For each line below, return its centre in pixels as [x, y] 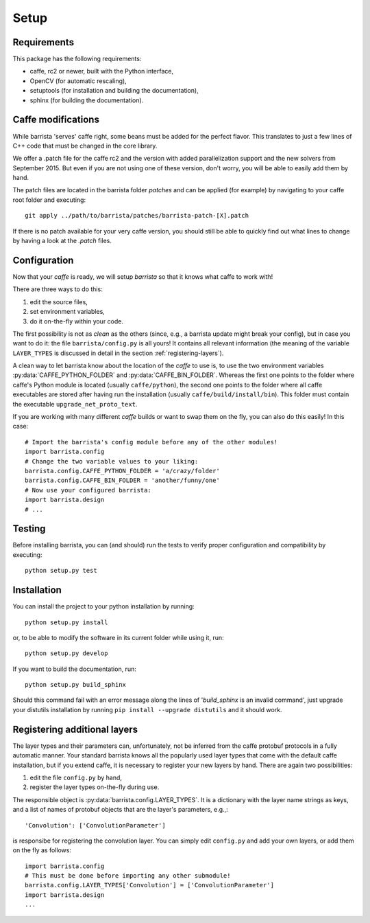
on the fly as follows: [42, 850]
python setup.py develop [66, 653]
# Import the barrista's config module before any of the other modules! [151, 442]
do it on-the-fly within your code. [76, 321]
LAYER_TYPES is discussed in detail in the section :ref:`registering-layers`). [118, 353]
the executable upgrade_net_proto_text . [75, 404]
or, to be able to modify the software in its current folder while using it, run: [118, 637]
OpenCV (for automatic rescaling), [78, 81]
